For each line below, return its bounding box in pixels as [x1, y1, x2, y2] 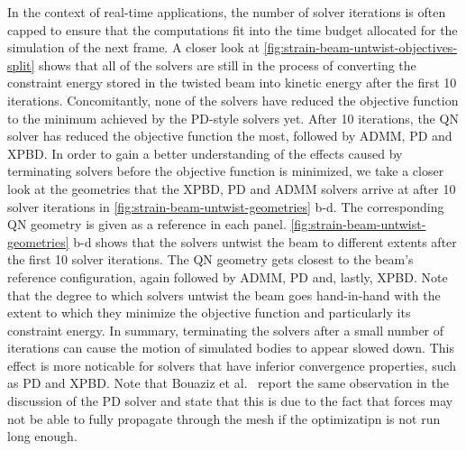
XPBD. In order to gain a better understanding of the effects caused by [7, 143, 403, 162]
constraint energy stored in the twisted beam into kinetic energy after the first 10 [7, 73, 457, 92]
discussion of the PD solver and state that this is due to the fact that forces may [7, 391, 453, 410]
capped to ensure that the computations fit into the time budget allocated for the [7, 20, 458, 39]
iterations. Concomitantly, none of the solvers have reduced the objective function [7, 90, 459, 109]
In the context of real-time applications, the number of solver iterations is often [7, 3, 446, 21]
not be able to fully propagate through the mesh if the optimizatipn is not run [7, 409, 441, 428]
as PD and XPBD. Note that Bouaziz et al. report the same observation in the [7, 373, 449, 392]
